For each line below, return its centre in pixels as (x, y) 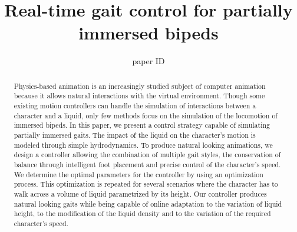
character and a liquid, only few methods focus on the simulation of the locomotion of (146, 115)
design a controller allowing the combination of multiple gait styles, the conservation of (147, 155)
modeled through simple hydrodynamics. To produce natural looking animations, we (143, 145)
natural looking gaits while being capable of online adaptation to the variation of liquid (148, 203)
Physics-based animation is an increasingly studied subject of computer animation (140, 86)
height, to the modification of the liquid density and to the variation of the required (142, 213)
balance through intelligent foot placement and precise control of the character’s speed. (147, 164)
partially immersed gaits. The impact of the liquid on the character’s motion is (135, 135)
